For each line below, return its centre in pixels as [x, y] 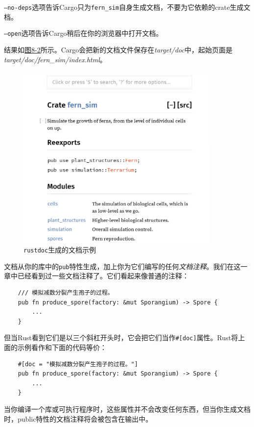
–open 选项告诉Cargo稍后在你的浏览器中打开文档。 [83, 33]
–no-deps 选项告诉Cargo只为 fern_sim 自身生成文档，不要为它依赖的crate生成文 [127, 7]
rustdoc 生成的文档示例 [60, 250]
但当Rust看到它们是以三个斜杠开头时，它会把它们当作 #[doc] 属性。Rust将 [121, 338]
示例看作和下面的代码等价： [62, 347]
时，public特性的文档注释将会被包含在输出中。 [78, 418]
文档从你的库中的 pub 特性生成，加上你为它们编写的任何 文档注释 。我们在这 [122, 266]
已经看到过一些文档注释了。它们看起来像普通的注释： [103, 276]
